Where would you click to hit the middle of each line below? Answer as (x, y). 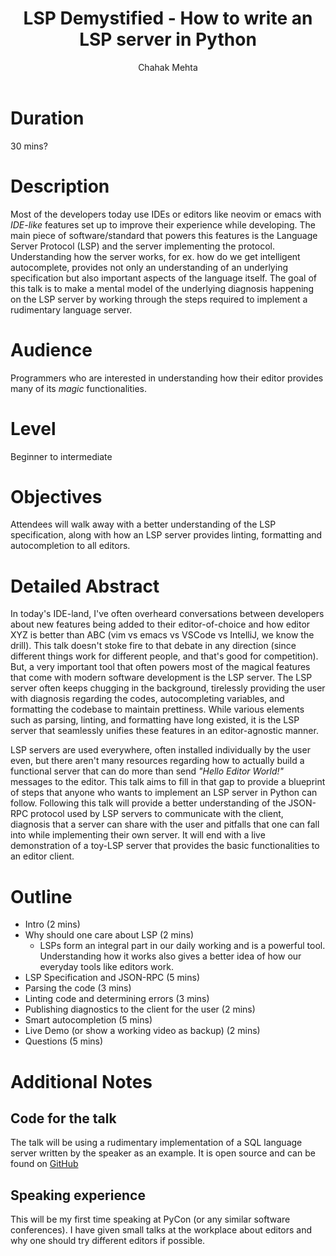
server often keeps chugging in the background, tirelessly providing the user (168, 688)
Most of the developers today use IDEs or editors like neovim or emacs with (166, 214)
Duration (47, 118)
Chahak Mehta (168, 67)
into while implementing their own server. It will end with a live (138, 835)
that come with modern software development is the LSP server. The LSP (161, 678)
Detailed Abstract (85, 586)
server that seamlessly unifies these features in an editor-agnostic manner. (164, 731)
